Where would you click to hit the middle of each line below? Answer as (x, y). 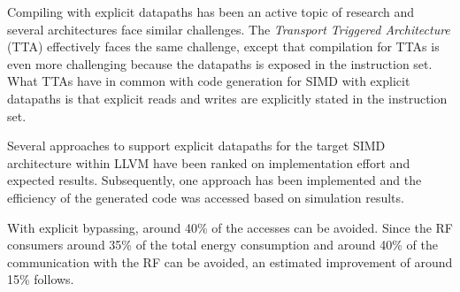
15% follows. (41, 279)
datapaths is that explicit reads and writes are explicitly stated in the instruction (227, 98)
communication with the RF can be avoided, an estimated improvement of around (230, 261)
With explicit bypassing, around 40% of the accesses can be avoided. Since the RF (230, 227)
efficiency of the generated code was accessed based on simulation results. (206, 197)
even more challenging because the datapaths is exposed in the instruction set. (220, 63)
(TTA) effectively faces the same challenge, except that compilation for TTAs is (223, 46)
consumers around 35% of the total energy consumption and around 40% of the (222, 245)
